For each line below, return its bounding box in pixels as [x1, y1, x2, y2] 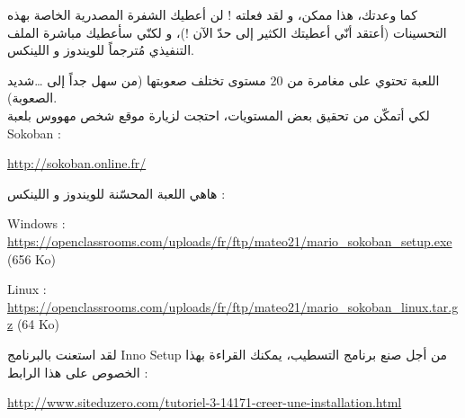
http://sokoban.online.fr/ [7, 154, 147, 173]
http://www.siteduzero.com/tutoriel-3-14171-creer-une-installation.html [7, 393, 402, 412]
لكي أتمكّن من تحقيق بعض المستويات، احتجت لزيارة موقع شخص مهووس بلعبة [7, 105, 430, 124]
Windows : [7, 214, 66, 233]
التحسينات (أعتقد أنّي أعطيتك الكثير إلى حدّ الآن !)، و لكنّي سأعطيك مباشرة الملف [7, 22, 447, 41]
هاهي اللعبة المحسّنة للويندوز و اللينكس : [7, 183, 226, 202]
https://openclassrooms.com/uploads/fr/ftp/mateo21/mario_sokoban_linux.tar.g [7, 297, 459, 316]
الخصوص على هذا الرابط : [7, 362, 148, 381]
